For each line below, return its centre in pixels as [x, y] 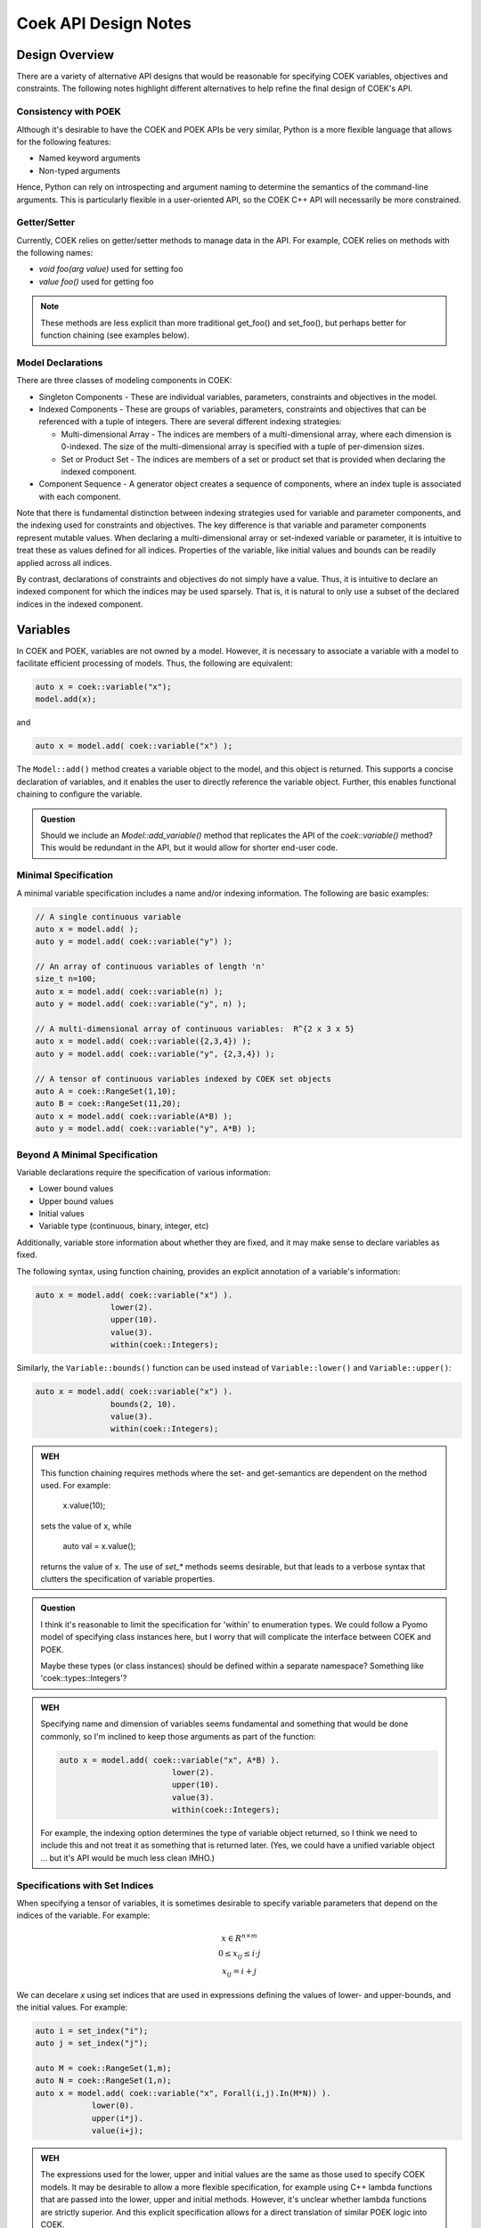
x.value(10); [84, 1505]
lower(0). [113, 2106]
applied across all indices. [64, 562]
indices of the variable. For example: [83, 1915]
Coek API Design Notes [104, 23]
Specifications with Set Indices [85, 1885]
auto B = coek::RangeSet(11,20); [108, 1104]
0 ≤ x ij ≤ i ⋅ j [240, 1954]
